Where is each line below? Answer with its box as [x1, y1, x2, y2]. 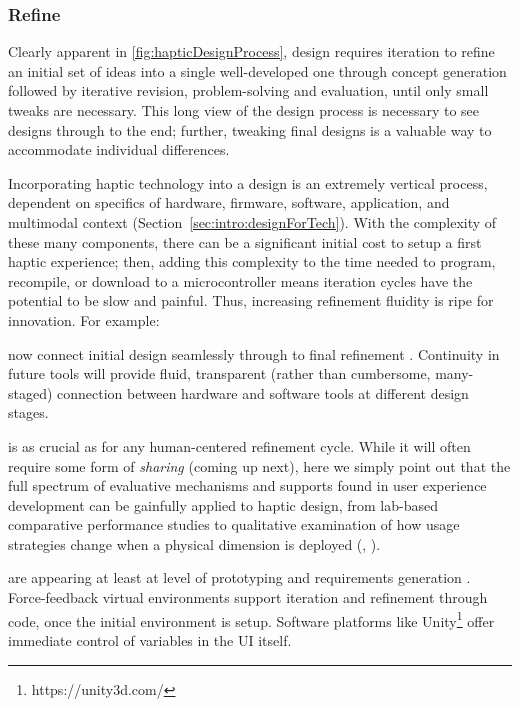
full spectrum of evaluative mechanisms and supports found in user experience [8, 475, 487, 496]
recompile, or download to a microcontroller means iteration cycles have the [8, 270, 473, 291]
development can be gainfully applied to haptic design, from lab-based [8, 494, 438, 515]
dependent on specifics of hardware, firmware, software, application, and [8, 192, 450, 213]
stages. [8, 402, 49, 423]
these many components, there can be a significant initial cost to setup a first [8, 231, 482, 252]
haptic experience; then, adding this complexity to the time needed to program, [8, 251, 496, 272]
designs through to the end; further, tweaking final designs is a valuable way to [8, 119, 492, 140]
